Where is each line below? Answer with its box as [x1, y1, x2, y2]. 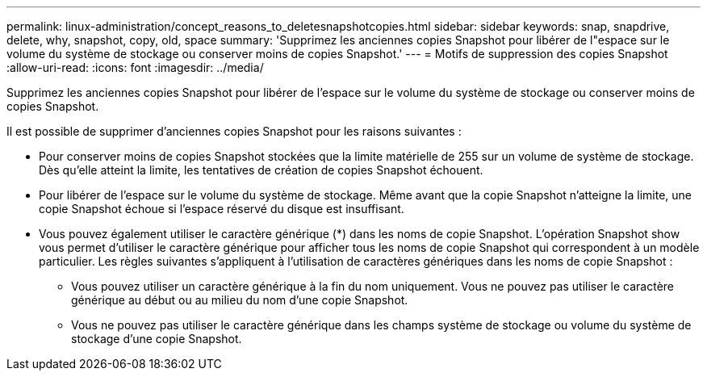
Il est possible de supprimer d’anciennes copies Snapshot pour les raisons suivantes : [6, 124, 462, 138]
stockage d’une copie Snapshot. [71, 332, 242, 346]
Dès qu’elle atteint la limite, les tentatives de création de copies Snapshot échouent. [39, 163, 483, 177]
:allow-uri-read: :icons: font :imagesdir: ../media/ [6, 61, 264, 74]
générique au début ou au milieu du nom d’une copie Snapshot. [71, 293, 408, 307]
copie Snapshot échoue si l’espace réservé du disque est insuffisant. [39, 202, 404, 216]
